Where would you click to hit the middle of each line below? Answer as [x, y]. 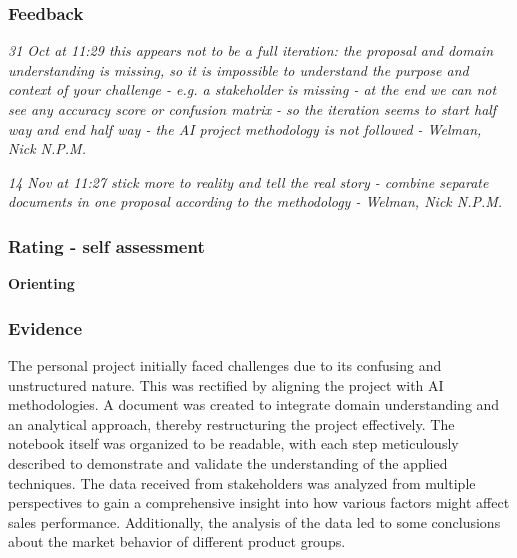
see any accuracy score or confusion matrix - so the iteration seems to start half [252, 109]
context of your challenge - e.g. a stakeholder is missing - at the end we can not [252, 89]
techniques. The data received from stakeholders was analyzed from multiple [242, 482]
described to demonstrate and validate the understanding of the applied [228, 462]
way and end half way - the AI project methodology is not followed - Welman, [245, 128]
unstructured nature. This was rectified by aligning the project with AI [226, 384]
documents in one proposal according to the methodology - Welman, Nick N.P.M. [255, 201]
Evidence [45, 327]
